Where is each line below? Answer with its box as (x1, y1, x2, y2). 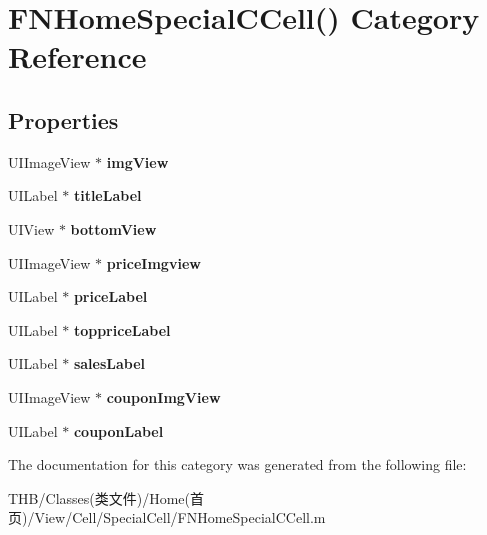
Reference (8, 36, 147, 77)
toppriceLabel (73, 319, 171, 340)
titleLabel (73, 185, 142, 206)
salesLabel (73, 353, 146, 374)
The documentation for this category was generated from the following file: (8, 454, 467, 475)
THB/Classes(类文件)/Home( (8, 487, 190, 508)
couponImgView (106, 386, 221, 407)
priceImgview (106, 252, 201, 273)
